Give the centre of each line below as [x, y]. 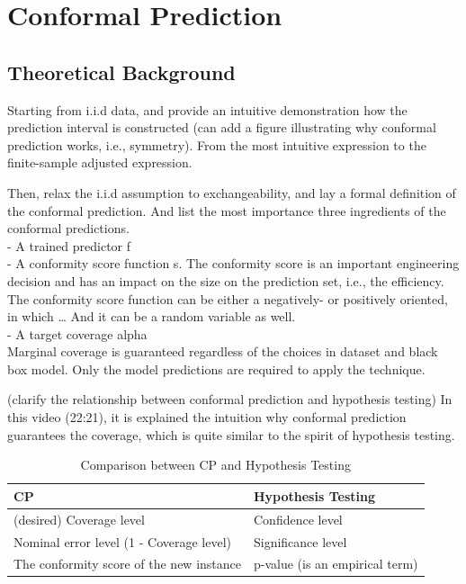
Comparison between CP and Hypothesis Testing [215, 465]
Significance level [300, 541]
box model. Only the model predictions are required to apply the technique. [216, 368]
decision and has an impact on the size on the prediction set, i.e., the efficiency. [226, 280]
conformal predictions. [68, 228]
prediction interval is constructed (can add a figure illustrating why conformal [222, 127]
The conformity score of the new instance [127, 564]
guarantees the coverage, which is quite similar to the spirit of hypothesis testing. [231, 434]
